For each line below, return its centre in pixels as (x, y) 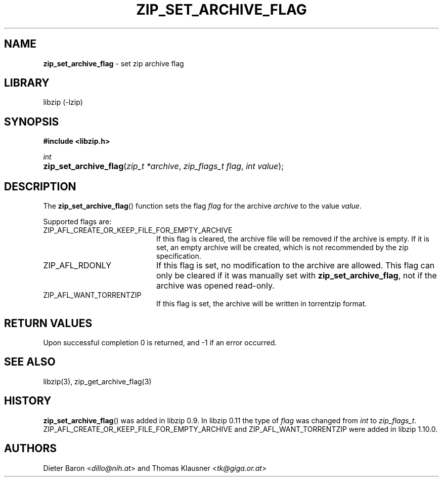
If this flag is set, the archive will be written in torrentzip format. (262, 304)
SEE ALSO (30, 362)
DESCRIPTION (40, 186)
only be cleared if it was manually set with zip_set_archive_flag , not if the (296, 276)
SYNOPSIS (32, 122)
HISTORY (28, 401)
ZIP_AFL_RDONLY (77, 266)
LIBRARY (27, 83)
